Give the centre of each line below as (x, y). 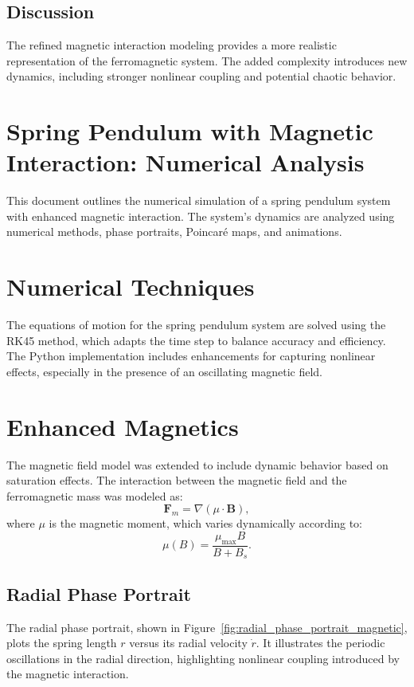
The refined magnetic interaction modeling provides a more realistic (172, 45)
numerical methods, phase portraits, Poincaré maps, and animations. (174, 232)
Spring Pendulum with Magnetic (190, 131)
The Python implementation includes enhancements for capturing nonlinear (191, 356)
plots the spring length (62, 643)
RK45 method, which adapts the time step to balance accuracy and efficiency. (196, 340)
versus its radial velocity (188, 643)
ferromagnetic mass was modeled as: (95, 495)
